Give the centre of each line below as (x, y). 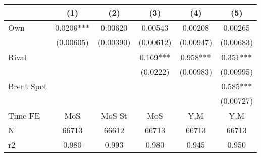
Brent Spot (28, 86)
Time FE (24, 115)
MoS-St (114, 115)
